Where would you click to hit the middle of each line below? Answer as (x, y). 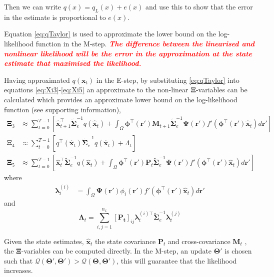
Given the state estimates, (44, 241)
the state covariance (125, 241)
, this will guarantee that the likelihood (177, 260)
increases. (18, 270)
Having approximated (37, 80)
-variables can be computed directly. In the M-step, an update (116, 251)
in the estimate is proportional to (55, 17)
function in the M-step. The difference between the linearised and (145, 43)
